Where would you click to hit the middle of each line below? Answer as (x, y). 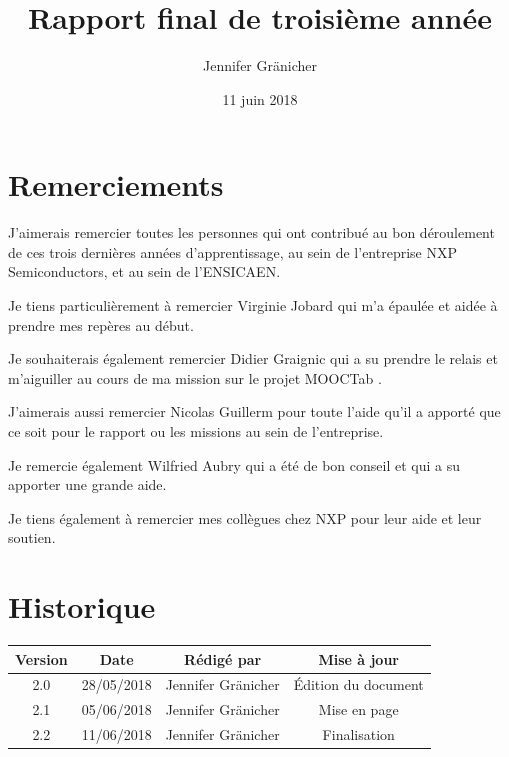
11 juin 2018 (260, 98)
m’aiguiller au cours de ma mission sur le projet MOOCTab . (195, 377)
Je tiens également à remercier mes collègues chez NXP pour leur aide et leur (245, 517)
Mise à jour (359, 658)
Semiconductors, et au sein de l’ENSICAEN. (144, 271)
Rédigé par (223, 658)
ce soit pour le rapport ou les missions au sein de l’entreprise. (196, 431)
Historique (82, 606)
